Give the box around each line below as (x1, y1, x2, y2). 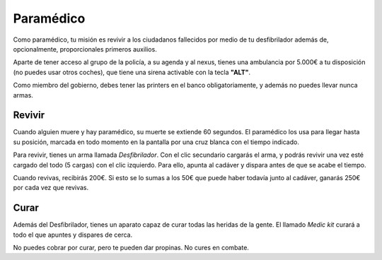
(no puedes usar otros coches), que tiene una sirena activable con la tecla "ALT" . (13, 68, 251, 76)
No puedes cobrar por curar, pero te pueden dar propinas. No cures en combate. (13, 244, 249, 252)
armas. (13, 90, 33, 99)
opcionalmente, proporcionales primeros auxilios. (13, 45, 157, 53)
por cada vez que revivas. (13, 184, 88, 192)
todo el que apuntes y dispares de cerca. (13, 230, 133, 239)
